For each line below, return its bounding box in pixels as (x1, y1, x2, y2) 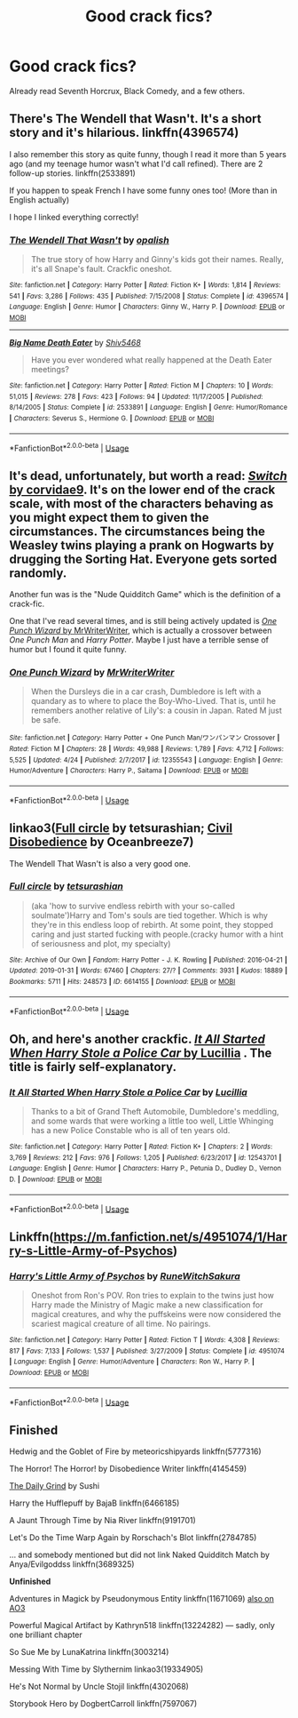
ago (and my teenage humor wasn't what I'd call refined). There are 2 (9, 158, 263, 169)
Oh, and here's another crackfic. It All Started (9, 1031, 266, 1046)
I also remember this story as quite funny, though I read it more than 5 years (9, 148, 286, 159)
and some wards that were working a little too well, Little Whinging (30, 1115, 274, 1126)
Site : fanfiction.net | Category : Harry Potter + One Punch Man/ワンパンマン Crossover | (9, 733, 280, 743)
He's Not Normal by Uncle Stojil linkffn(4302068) (9, 1682, 189, 1692)
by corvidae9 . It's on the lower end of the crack (9, 482, 276, 497)
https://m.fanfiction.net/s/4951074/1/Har (53, 1229, 287, 1244)
